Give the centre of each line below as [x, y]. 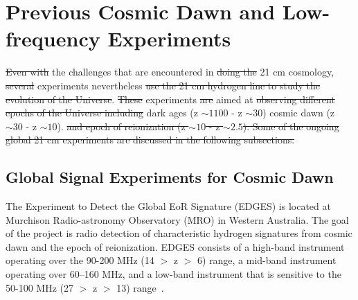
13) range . [140, 287]
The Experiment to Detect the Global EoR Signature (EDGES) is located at [168, 206]
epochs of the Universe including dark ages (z [102, 113]
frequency [53, 38]
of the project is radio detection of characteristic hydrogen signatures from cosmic [179, 233]
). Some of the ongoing [291, 126]
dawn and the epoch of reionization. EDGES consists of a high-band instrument [175, 246]
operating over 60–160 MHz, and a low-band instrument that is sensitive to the [173, 274]
